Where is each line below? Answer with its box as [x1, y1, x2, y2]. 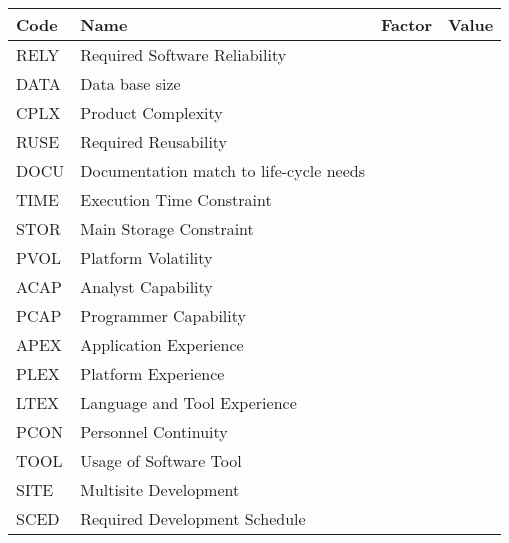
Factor [380, 13, 433, 36]
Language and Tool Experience [80, 391, 297, 414]
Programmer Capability [80, 304, 246, 327]
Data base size [80, 72, 181, 95]
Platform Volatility [80, 246, 213, 269]
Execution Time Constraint [80, 188, 272, 211]
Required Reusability [80, 130, 228, 153]
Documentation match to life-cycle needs [80, 159, 365, 182]
